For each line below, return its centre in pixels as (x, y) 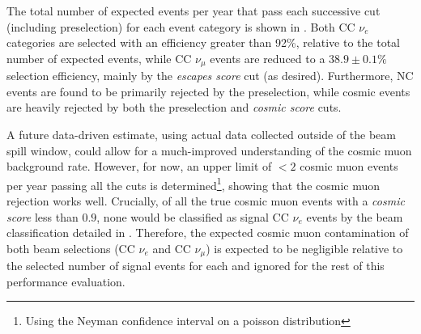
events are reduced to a (268, 58)
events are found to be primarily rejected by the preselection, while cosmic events (208, 91)
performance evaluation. (66, 281)
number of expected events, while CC (99, 58)
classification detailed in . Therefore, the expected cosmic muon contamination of (208, 233)
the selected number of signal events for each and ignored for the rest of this (196, 266)
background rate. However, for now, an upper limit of (139, 166)
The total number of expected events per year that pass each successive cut (193, 11)
